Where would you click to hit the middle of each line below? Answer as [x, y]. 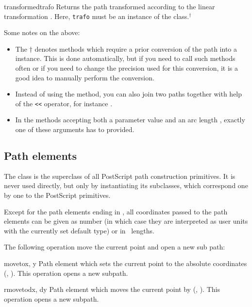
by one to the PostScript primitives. [57, 195]
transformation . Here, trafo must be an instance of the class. [97, 16]
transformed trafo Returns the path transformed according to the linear [109, 6]
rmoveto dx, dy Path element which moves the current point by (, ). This [112, 289]
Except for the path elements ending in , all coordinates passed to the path [116, 211]
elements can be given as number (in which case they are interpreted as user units [126, 221]
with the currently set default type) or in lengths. [79, 230]
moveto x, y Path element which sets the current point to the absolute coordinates [126, 263]
